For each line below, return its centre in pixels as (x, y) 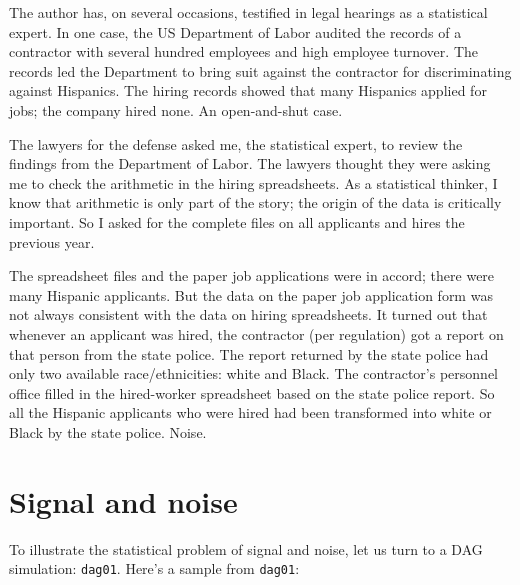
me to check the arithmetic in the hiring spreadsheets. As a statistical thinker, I (253, 182)
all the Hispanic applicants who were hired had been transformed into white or (250, 412)
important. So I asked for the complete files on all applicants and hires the (237, 221)
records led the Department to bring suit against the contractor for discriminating (260, 70)
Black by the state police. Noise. (108, 431)
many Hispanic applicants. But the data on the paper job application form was (251, 294)
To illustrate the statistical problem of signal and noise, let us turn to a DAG (246, 548)
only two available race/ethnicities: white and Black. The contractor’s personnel (254, 373)
